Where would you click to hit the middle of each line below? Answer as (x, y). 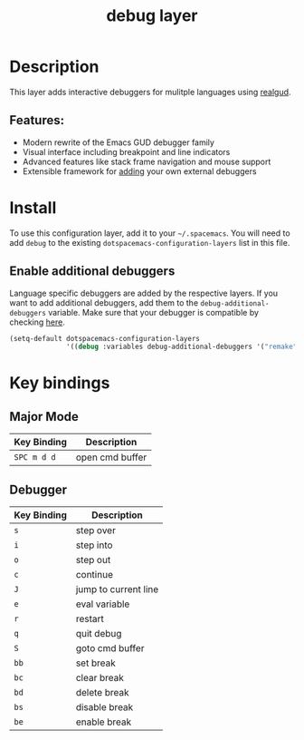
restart (90, 619)
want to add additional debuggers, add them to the (104, 302)
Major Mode (44, 417)
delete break (102, 693)
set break (95, 663)
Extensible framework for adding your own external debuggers (139, 171)
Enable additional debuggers (92, 272)
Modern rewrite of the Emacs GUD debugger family (119, 142)
